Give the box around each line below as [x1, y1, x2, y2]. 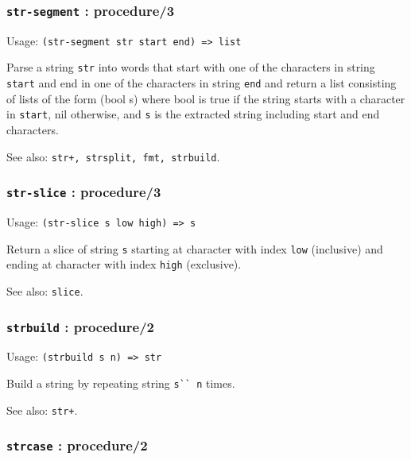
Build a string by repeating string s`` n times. [6, 375, 235, 392]
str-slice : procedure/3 [6, 182, 161, 202]
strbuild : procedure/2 [6, 316, 154, 336]
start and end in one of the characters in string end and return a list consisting [6, 75, 397, 91]
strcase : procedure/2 [6, 435, 148, 455]
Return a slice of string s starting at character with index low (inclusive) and [6, 240, 383, 257]
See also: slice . [6, 283, 83, 299]
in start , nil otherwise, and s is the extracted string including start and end [6, 106, 380, 122]
